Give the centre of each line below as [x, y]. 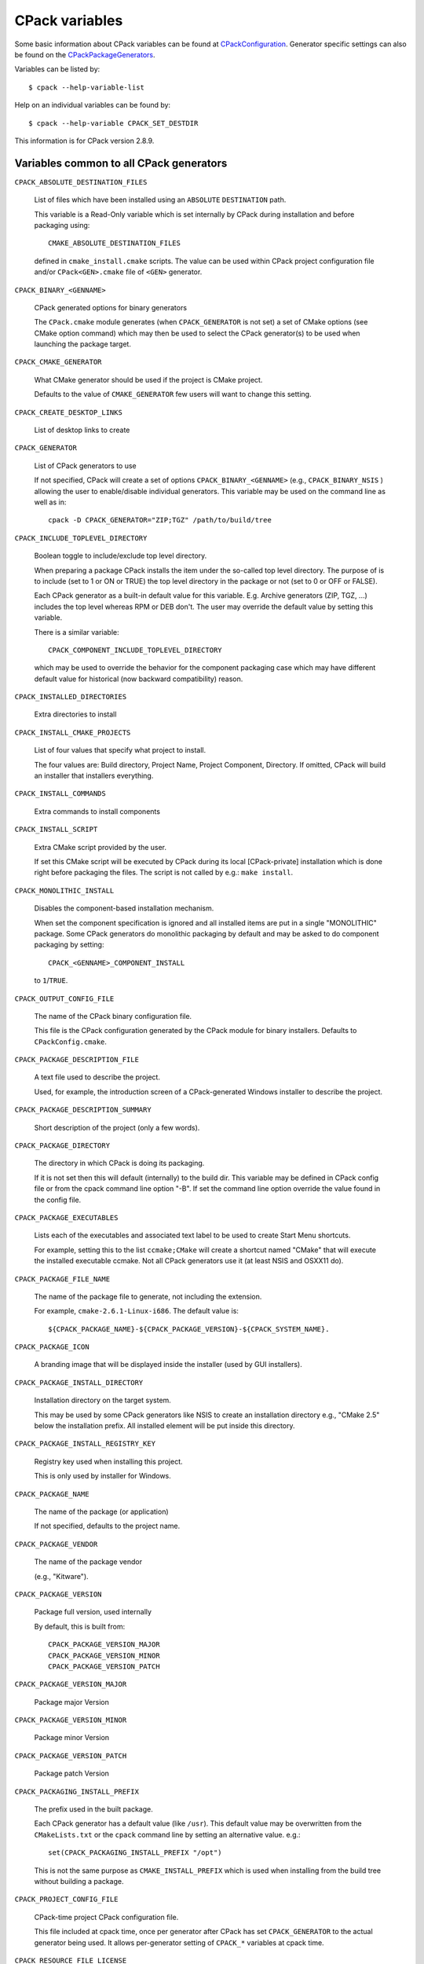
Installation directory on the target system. [103, 1400]
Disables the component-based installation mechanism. [124, 908]
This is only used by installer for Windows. [103, 1476]
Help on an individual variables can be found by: [93, 105]
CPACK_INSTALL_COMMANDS [60, 794]
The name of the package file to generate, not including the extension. [148, 1296]
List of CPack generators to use [85, 465]
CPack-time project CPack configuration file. [106, 1917]
